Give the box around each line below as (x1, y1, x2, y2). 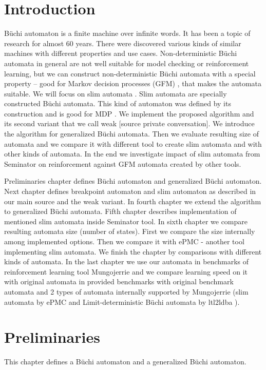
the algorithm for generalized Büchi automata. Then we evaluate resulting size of (4, 128, 259, 139)
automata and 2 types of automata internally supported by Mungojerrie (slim (4, 286, 249, 297)
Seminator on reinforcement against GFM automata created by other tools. (4, 158, 241, 169)
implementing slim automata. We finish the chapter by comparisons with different (4, 246, 262, 257)
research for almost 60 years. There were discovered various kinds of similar (4, 37, 241, 48)
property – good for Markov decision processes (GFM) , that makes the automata (4, 78, 261, 89)
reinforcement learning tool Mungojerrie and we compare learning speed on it (4, 266, 248, 277)
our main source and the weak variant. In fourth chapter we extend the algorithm (4, 196, 261, 206)
